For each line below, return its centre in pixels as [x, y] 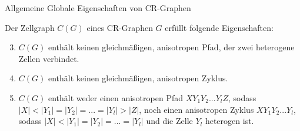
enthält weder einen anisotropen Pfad [115, 97]
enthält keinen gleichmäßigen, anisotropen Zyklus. [138, 78]
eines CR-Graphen [120, 27]
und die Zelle [169, 121]
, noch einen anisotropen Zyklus [196, 109]
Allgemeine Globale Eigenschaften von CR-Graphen [98, 8]
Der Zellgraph [30, 27]
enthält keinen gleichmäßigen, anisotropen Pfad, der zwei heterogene [171, 47]
